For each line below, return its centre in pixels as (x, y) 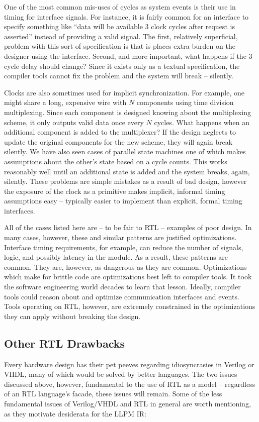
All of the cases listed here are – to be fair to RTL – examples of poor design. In (128, 227)
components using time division (185, 102)
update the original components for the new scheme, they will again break (118, 141)
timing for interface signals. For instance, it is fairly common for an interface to (126, 16)
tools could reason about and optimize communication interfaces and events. (122, 296)
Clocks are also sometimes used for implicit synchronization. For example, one (124, 92)
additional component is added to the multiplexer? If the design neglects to (120, 132)
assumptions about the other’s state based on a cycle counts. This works (116, 161)
